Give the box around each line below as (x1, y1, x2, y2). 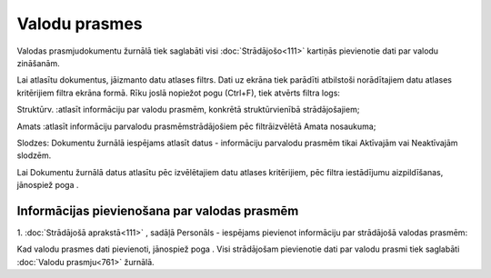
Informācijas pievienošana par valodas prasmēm (16, 203, 299, 218)
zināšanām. (16, 57, 60, 68)
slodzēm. (16, 150, 52, 161)
